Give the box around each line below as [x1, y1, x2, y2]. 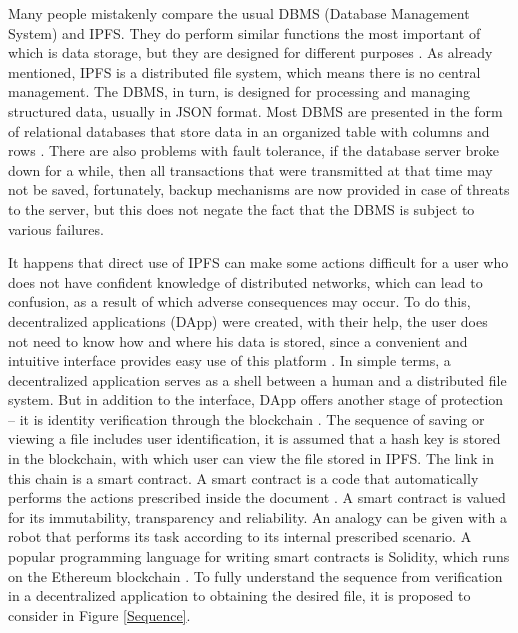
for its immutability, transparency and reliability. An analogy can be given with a [8, 506, 507, 527]
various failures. [8, 218, 104, 239]
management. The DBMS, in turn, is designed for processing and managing [8, 81, 471, 102]
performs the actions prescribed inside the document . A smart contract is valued [8, 487, 506, 508]
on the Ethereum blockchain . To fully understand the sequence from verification [8, 565, 503, 586]
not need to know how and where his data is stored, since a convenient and [8, 330, 468, 351]
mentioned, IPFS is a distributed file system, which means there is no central [8, 61, 481, 82]
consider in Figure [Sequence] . [8, 604, 191, 625]
